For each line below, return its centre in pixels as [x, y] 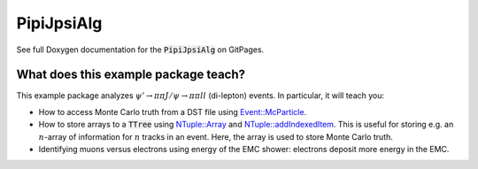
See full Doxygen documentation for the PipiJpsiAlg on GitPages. [140, 50]
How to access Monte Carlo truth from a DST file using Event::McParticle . [173, 111]
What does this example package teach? [131, 75]
